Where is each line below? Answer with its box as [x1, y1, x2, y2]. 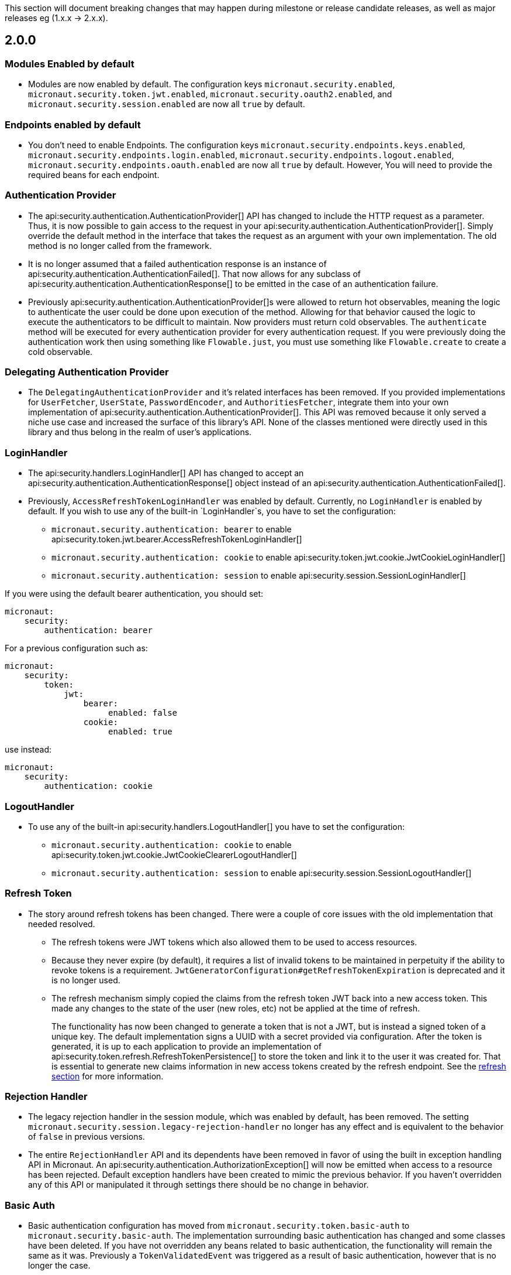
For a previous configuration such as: [5, 643, 148, 654]
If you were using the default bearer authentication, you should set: [5, 589, 264, 599]
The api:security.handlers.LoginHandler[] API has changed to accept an [28, 468, 304, 478]
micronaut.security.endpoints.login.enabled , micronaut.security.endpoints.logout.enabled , [28, 149, 454, 160]
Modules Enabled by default [5, 57, 134, 70]
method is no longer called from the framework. [28, 240, 212, 251]
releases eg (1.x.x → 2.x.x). [5, 13, 108, 23]
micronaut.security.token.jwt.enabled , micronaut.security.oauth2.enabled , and [28, 89, 392, 100]
